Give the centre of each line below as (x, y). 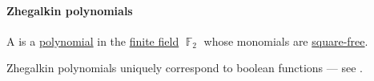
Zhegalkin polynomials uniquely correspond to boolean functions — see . (185, 68)
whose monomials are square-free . (286, 40)
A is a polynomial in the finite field (93, 40)
